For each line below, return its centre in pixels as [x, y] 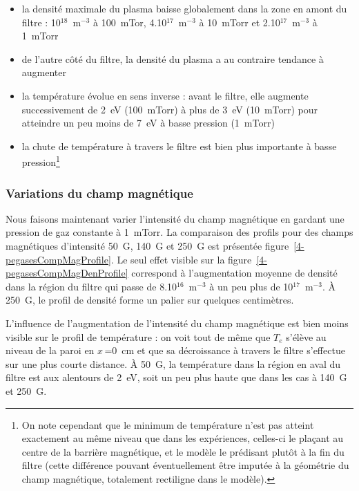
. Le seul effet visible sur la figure [181, 259]
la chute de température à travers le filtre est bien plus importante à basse [179, 146]
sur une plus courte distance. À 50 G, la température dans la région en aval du [173, 363]
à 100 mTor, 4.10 [130, 22]
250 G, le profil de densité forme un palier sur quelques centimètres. [150, 300]
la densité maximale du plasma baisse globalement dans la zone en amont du [184, 8]
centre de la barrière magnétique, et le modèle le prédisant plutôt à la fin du [183, 451]
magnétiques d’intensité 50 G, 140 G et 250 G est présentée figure [147, 245]
